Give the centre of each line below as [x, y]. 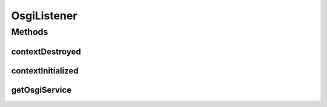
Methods [30, 32]
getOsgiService [41, 90]
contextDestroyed [46, 51]
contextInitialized [45, 71]
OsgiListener [44, 16]
